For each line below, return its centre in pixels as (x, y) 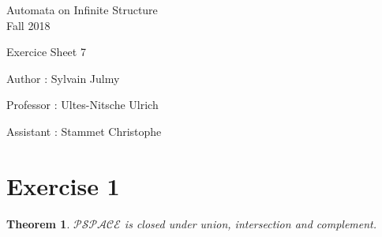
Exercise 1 (63, 185)
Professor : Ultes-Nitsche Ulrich (82, 105)
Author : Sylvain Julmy (63, 78)
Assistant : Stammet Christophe (84, 131)
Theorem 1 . (38, 223)
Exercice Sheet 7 (46, 52)
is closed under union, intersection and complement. (251, 223)
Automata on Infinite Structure (82, 9)
